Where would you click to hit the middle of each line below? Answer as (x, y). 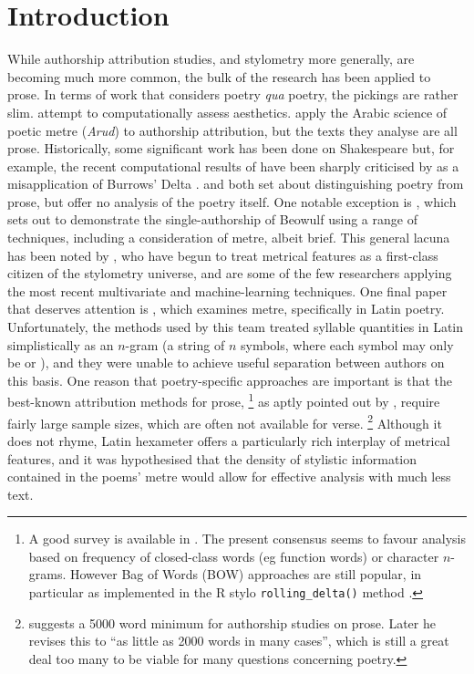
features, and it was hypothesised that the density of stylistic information (212, 458)
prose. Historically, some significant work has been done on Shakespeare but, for (231, 148)
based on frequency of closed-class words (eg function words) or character (234, 556)
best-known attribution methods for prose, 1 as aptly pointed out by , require (224, 400)
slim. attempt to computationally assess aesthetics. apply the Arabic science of (227, 112)
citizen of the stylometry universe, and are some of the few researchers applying (230, 273)
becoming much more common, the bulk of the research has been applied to (219, 76)
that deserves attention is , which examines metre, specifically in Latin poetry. (226, 309)
